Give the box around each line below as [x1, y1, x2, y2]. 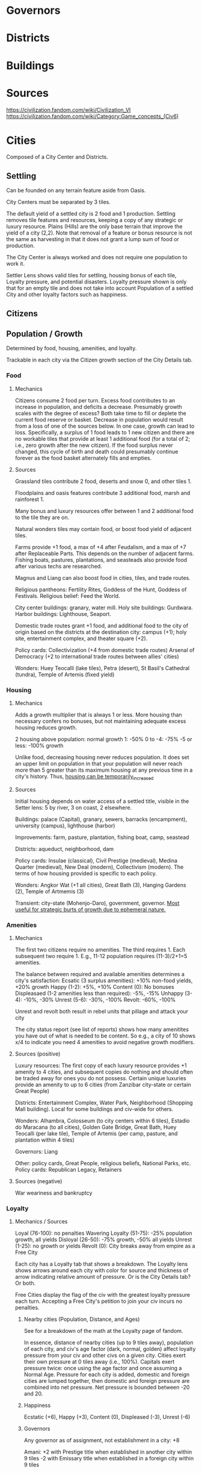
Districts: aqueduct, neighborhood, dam [14, 845, 114, 852]
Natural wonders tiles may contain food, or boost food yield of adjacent [14, 525, 192, 532]
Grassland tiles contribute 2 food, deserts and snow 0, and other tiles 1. [14, 478, 192, 485]
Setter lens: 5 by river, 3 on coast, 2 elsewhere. [14, 804, 132, 811]
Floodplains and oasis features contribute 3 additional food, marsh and [14, 489, 191, 496]
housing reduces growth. [14, 724, 77, 731]
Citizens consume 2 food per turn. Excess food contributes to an [14, 396, 176, 404]
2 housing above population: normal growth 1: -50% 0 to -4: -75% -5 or [14, 736, 192, 743]
